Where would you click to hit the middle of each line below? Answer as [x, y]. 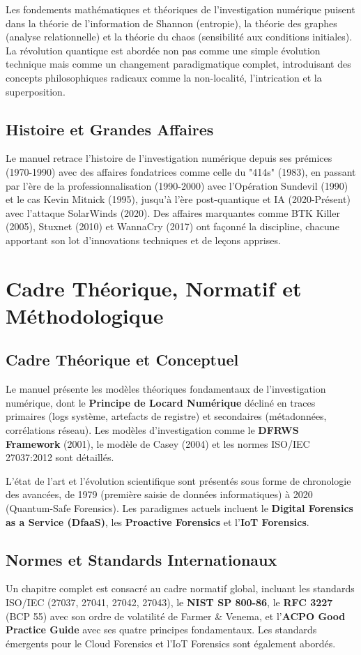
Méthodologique [85, 315]
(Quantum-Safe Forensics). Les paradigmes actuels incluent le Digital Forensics [179, 508]
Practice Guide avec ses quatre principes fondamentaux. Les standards [161, 630]
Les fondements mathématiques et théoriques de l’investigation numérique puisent [180, 9]
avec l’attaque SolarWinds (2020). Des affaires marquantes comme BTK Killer [173, 212]
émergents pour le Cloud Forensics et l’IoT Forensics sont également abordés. [171, 643]
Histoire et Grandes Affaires [110, 129]
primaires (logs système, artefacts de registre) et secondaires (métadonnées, [166, 416]
